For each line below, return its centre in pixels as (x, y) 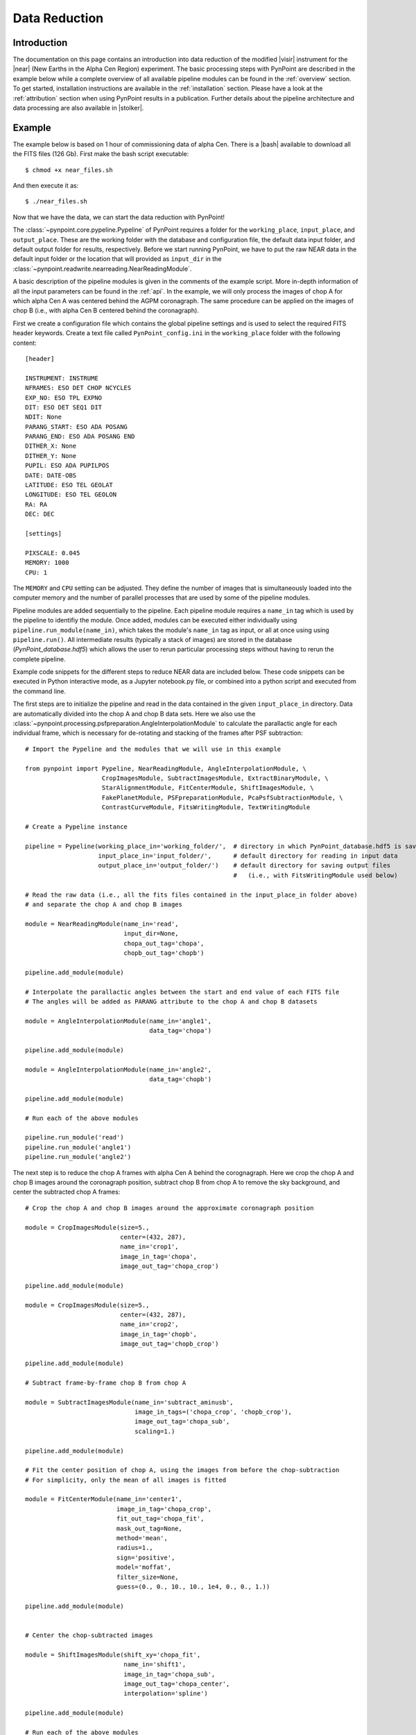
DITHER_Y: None (51, 456)
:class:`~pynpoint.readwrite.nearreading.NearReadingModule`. (102, 269)
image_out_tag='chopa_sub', (182, 1422)
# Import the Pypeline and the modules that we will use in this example (153, 749)
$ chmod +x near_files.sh (69, 170)
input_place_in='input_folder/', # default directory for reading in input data (248, 856)
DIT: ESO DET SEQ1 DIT (64, 407)
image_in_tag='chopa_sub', (170, 1674)
